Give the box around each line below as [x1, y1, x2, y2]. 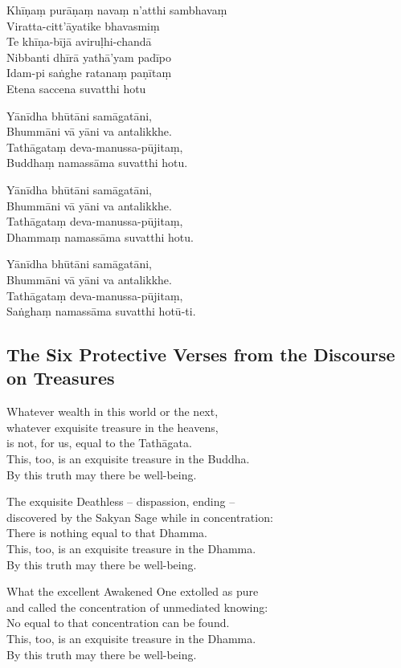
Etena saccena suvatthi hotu [6, 79, 146, 96]
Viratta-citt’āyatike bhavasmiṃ [6, 17, 160, 34]
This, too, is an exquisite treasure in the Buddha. [6, 450, 250, 467]
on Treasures [6, 365, 115, 390]
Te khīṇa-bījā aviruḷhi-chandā [6, 33, 152, 50]
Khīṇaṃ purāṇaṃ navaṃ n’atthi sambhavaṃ [6, 2, 227, 18]
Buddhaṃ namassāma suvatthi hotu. [6, 154, 188, 171]
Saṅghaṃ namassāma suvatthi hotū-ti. [6, 303, 196, 320]
